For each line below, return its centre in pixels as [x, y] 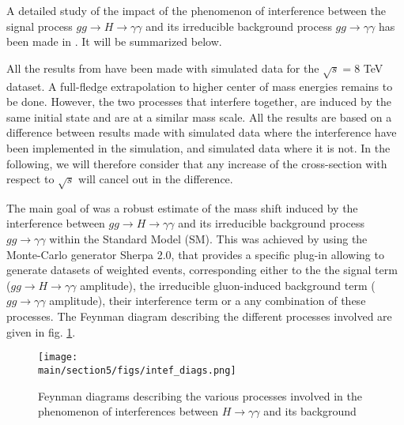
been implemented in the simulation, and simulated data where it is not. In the [198, 147]
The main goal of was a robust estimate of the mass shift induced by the [182, 207]
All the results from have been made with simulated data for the [163, 68]
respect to [30, 179]
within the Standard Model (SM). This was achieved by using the [208, 239]
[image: [58, 357]
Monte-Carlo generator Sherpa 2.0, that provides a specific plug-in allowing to [195, 254]
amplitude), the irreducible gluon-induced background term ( [228, 285]
